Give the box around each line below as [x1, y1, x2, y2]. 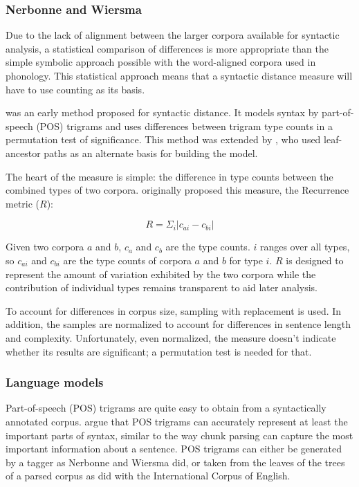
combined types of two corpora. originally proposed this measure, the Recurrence [6, 183, 349, 197]
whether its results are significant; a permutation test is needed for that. [6, 344, 312, 358]
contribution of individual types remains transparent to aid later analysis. [6, 280, 317, 295]
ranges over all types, [259, 239, 350, 254]
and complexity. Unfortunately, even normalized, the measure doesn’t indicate [6, 330, 336, 344]
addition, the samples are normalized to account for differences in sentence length [6, 317, 351, 331]
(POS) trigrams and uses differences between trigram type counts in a [36, 118, 333, 133]
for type [229, 252, 263, 267]
